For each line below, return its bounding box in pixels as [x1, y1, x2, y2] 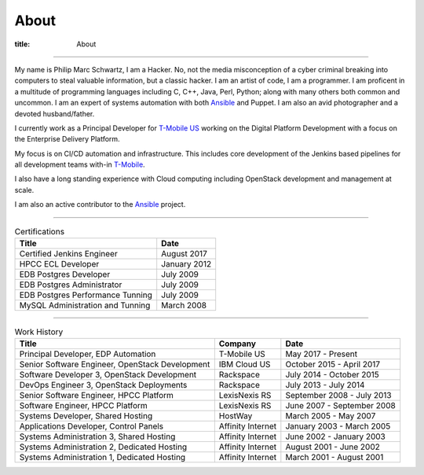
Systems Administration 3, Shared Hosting [19, 431, 176, 442]
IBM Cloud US [218, 359, 271, 370]
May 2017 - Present [285, 348, 357, 359]
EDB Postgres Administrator [19, 279, 122, 290]
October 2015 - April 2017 [285, 359, 381, 370]
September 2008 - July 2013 [285, 390, 392, 401]
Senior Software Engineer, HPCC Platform [19, 390, 174, 401]
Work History [14, 326, 64, 337]
